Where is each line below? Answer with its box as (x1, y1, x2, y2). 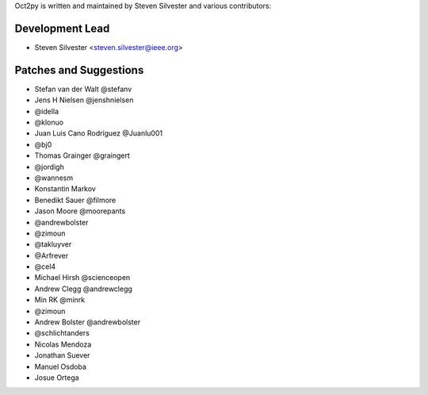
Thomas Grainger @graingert (34, 151, 131, 160)
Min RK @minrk (34, 295, 86, 305)
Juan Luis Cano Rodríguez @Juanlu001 (34, 128, 162, 138)
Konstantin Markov (34, 184, 97, 194)
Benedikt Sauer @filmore (34, 195, 117, 205)
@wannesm (34, 173, 74, 182)
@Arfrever (34, 251, 69, 260)
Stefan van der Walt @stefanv (34, 84, 132, 94)
